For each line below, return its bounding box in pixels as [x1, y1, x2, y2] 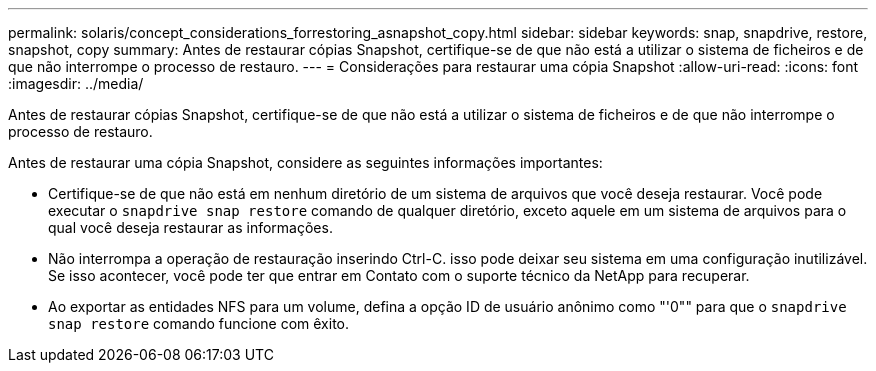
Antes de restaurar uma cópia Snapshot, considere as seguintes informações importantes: [8, 154, 603, 171]
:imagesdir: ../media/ [8, 75, 144, 92]
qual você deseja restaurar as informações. [48, 219, 333, 236]
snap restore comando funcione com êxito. [48, 315, 350, 332]
